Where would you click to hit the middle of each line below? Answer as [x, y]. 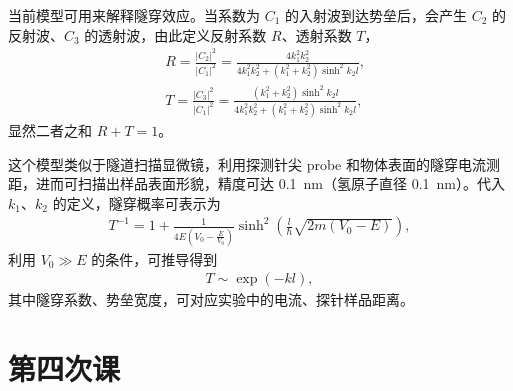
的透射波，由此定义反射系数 [175, 34]
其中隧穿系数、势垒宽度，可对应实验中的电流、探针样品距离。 [211, 299]
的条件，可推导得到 [154, 258]
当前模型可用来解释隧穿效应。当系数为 [134, 15]
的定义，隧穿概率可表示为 [136, 202]
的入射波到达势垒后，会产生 [376, 15]
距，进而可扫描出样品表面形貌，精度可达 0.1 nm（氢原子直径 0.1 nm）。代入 [256, 183]
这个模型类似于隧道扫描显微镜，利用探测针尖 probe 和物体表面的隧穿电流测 [254, 163]
